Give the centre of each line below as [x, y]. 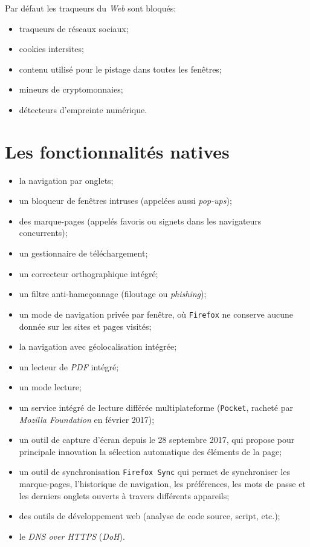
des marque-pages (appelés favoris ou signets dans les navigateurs [140, 221]
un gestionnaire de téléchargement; [83, 253]
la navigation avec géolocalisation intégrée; [98, 346]
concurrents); [43, 233]
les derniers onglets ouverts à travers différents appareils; [124, 495]
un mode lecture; [50, 387]
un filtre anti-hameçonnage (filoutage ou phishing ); [113, 294]
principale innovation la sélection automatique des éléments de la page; [150, 451]
